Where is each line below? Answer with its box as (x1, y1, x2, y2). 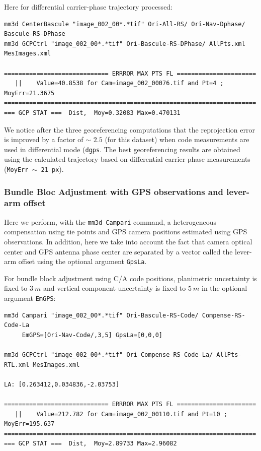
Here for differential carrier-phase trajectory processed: (4, 2, 173, 12)
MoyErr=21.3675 (4, 89, 55, 97)
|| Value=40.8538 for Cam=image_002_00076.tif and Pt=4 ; (15, 80, 224, 87)
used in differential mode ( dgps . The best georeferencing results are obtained (4, 144, 240, 154)
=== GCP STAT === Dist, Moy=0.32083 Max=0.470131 (4, 109, 181, 116)
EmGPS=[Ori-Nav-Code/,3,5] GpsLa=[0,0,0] (22, 331, 162, 339)
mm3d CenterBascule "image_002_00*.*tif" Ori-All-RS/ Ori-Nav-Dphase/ (4, 20, 245, 28)
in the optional (202, 283, 247, 293)
